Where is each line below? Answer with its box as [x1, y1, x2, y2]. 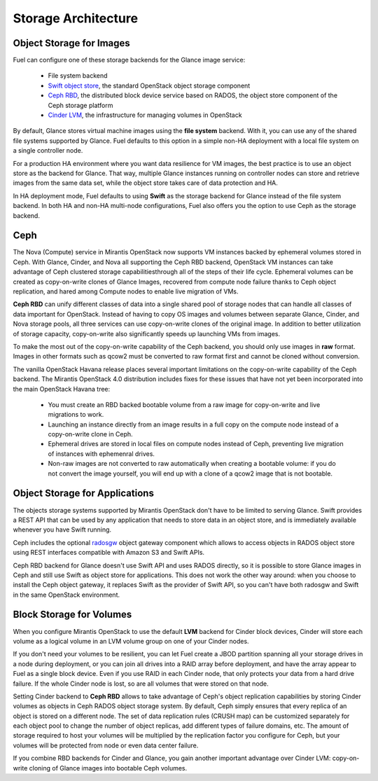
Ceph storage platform [48, 101, 113, 109]
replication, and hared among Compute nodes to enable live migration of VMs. [13, 287, 239, 296]
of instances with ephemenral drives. [48, 449, 155, 458]
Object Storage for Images [13, 37, 131, 49]
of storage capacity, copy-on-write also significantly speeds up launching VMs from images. [13, 329, 280, 338]
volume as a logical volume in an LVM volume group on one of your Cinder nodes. [13, 637, 249, 645]
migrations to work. [48, 410, 104, 419]
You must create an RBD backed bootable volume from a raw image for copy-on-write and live [48, 400, 321, 409]
